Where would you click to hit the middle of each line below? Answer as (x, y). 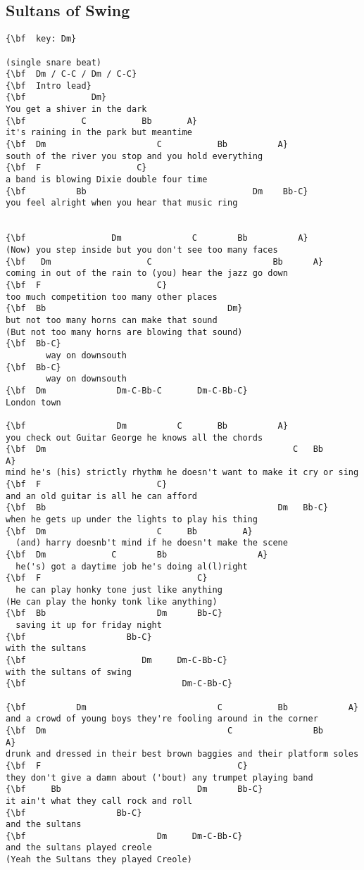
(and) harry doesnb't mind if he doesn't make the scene (152, 543)
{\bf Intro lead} (49, 86)
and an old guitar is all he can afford (102, 496)
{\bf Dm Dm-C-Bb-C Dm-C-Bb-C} (127, 390)
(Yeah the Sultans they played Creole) (99, 860)
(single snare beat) (54, 62)
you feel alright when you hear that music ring (122, 203)
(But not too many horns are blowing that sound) (124, 332)
